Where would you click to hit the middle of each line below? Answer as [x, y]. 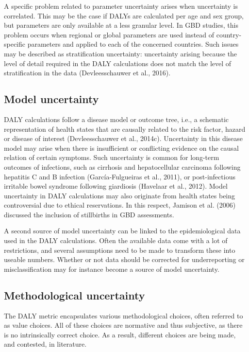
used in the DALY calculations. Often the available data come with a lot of [116, 240]
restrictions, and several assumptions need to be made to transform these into [120, 250]
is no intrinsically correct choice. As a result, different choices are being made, [120, 334]
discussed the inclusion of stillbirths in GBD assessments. [89, 214]
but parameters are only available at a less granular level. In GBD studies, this [121, 25]
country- [229, 34]
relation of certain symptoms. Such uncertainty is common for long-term [112, 157]
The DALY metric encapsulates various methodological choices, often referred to [124, 315]
